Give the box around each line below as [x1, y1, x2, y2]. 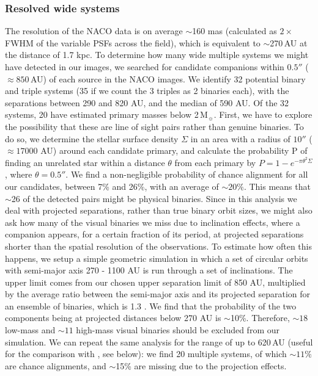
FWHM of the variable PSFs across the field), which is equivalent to [5, 36, 261, 49]
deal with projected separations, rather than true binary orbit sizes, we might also [5, 204, 312, 217]
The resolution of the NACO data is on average [5, 24, 183, 37]
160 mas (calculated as [192, 24, 277, 37]
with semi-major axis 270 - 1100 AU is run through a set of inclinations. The [5, 264, 293, 277]
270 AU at [270, 36, 308, 49]
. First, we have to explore [213, 108, 312, 121]
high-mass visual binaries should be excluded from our [76, 324, 279, 336]
